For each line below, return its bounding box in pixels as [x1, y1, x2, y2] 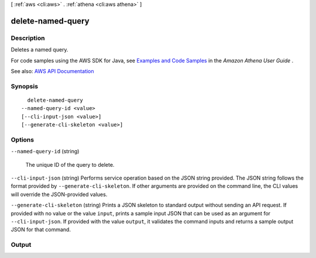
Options [11, 135, 35, 143]
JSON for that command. [11, 226, 71, 233]
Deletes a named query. [11, 46, 68, 53]
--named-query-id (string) [11, 148, 80, 155]
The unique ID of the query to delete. [25, 161, 115, 168]
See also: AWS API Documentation [11, 67, 94, 74]
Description [11, 34, 45, 42]
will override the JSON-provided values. [11, 191, 108, 198]
